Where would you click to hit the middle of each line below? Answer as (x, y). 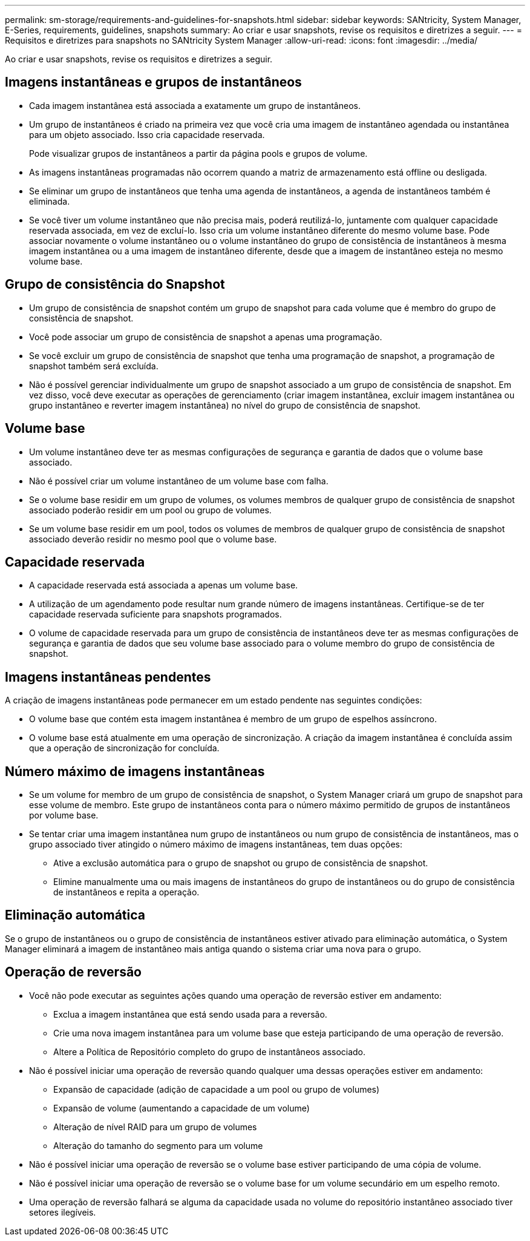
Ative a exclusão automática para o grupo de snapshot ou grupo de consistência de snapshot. (241, 863)
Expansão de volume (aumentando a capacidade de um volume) (182, 1108)
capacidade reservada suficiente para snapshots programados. (155, 614)
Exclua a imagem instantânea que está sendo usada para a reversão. (190, 1014)
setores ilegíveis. (63, 1212)
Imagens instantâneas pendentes (108, 677)
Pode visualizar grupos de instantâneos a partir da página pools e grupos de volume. (198, 153)
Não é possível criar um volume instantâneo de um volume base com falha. (179, 481)
